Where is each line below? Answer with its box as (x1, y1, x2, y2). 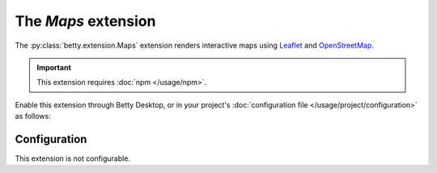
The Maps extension (15, 12, 156, 30)
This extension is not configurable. (15, 154, 131, 163)
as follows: (15, 112, 52, 121)
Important (36, 62, 72, 72)
